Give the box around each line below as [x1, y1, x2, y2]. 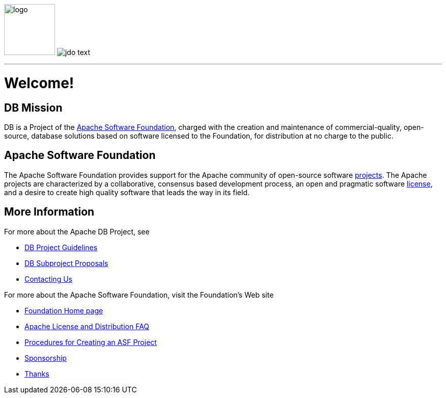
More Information [4, 205, 95, 219]
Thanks [24, 369, 49, 378]
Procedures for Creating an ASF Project [24, 337, 157, 347]
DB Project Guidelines [24, 243, 98, 252]
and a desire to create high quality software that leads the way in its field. [4, 188, 250, 197]
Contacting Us [24, 274, 72, 283]
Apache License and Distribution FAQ [24, 322, 150, 331]
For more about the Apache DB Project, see [4, 227, 150, 236]
